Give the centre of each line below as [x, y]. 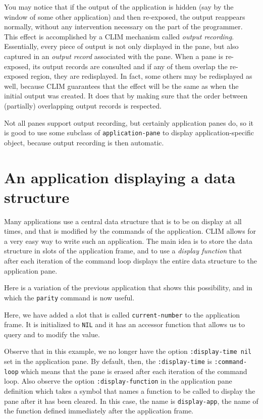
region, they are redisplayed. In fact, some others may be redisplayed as [141, 76]
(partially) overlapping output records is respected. [83, 105]
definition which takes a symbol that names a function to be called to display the [130, 391]
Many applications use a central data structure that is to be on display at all [123, 221]
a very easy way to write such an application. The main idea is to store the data [128, 241]
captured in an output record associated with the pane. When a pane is [114, 56]
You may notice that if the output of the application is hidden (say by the [119, 7]
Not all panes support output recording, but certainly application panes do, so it [129, 122]
